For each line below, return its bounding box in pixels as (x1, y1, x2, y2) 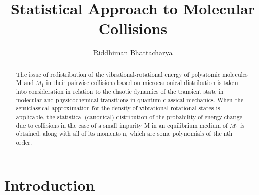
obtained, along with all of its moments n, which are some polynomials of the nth (16, 129, 233, 138)
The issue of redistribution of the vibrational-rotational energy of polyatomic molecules (16, 70, 248, 78)
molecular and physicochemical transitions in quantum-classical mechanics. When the (16, 95, 244, 104)
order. (16, 137, 32, 146)
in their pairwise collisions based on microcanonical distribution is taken (46, 78, 238, 87)
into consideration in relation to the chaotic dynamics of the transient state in (16, 87, 224, 96)
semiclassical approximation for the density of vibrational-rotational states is (16, 104, 220, 113)
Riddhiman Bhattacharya (93, 47, 173, 58)
